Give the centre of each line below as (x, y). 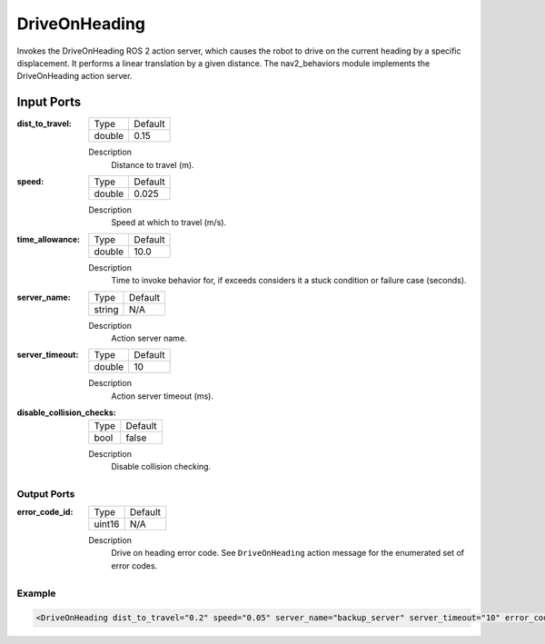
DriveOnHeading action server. (74, 76)
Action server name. (149, 338)
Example (36, 593)
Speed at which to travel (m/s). (169, 223)
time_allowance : (49, 239)
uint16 (107, 524)
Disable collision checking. (161, 466)
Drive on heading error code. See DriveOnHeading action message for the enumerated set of (288, 553)
